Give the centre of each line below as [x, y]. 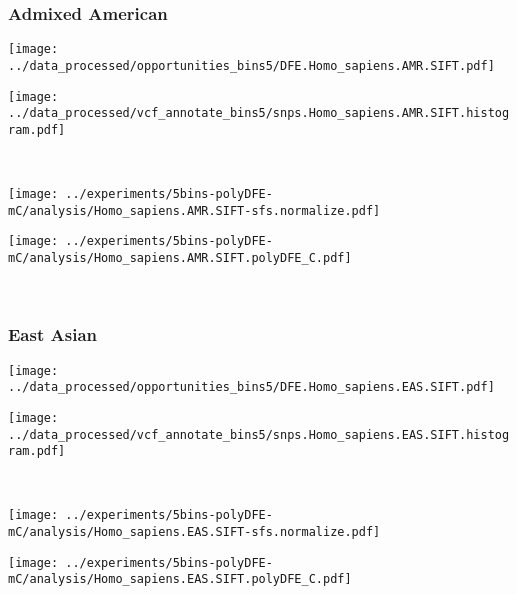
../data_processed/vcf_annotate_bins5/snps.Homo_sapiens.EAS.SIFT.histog [259, 434]
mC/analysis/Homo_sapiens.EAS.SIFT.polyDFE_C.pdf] [180, 579]
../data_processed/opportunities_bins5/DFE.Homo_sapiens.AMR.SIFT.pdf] [251, 65]
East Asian [52, 334]
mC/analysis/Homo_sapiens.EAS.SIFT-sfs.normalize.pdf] [194, 532]
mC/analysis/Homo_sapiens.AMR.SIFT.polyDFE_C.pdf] [180, 258]
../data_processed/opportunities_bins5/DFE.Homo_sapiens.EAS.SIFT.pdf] [251, 387]
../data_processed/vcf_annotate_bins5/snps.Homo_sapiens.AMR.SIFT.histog [259, 113]
